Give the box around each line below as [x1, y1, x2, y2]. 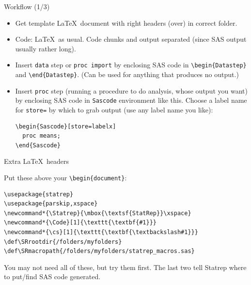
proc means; [22, 132, 61, 140]
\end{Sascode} [15, 142, 61, 149]
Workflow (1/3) [4, 1, 50, 11]
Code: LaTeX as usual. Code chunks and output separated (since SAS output [15, 34, 247, 44]
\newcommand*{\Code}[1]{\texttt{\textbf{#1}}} [4, 219, 157, 226]
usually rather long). [15, 43, 76, 53]
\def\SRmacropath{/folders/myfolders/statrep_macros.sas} [4, 248, 195, 255]
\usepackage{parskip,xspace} [4, 200, 98, 207]
